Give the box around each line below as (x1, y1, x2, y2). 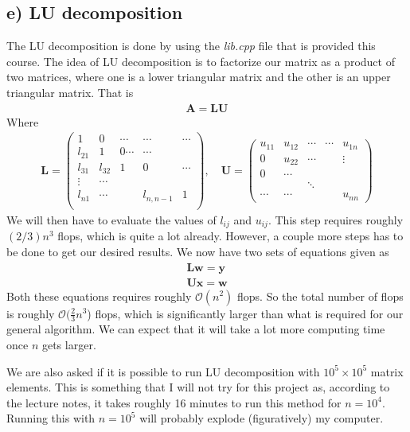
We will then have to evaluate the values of (6, 211, 217, 228)
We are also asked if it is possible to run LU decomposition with (6, 363, 320, 379)
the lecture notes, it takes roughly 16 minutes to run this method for (6, 394, 342, 411)
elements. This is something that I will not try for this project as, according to (6, 379, 390, 395)
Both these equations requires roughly (6, 287, 192, 304)
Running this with (6, 410, 96, 426)
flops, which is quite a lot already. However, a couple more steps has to (57, 228, 404, 244)
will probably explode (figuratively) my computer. (139, 410, 384, 426)
